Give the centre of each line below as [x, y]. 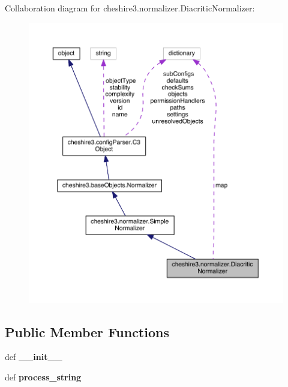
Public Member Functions [87, 331]
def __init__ [34, 357]
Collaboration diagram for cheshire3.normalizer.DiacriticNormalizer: [130, 8]
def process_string [43, 376]
